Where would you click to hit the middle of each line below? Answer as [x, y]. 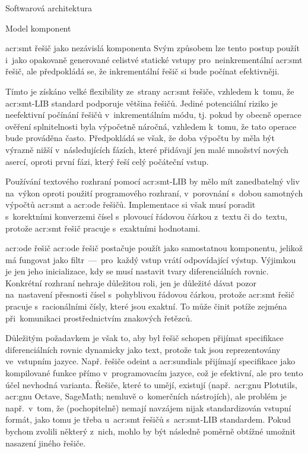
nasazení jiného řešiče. [46, 443]
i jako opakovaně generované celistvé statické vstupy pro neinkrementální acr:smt [154, 59]
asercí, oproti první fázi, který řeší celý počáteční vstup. [107, 161]
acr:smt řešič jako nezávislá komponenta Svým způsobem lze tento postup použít [153, 48]
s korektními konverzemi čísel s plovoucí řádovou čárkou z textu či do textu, [146, 216]
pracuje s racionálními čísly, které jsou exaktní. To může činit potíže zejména [146, 306]
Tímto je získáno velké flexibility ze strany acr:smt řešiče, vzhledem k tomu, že [150, 91]
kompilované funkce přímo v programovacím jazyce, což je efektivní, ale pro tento [154, 373]
